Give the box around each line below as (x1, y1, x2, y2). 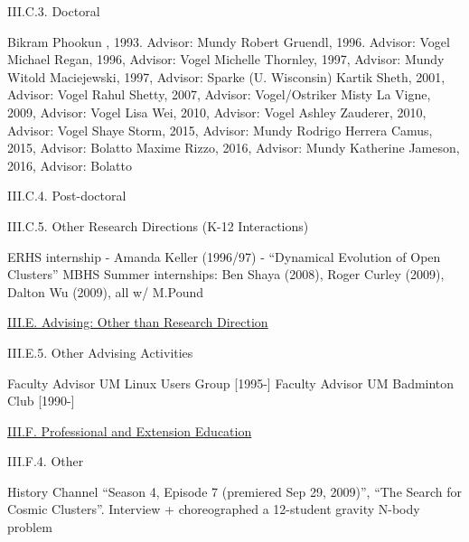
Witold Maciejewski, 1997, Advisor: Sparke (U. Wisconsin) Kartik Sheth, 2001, (7, 67, 446, 86)
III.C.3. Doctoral (7, 2, 100, 20)
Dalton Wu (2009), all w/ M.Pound (7, 282, 204, 301)
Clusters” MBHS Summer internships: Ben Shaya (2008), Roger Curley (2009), (7, 265, 445, 284)
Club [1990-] (7, 391, 75, 410)
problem (7, 518, 52, 537)
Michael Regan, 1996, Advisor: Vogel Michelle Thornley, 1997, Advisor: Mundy (7, 50, 445, 69)
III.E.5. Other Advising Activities (7, 342, 193, 361)
